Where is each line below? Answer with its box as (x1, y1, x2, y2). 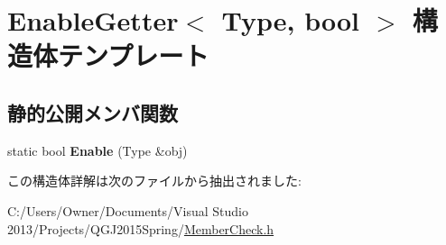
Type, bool (221, 2, 359, 39)
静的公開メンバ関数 (7, 98, 178, 126)
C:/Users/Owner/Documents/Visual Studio (7, 201, 248, 220)
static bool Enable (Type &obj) (7, 141, 188, 159)
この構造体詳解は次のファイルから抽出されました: (7, 171, 302, 190)
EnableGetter (7, 2, 179, 39)
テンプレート (58, 37, 209, 74)
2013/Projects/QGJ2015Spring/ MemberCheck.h (7, 219, 274, 238)
